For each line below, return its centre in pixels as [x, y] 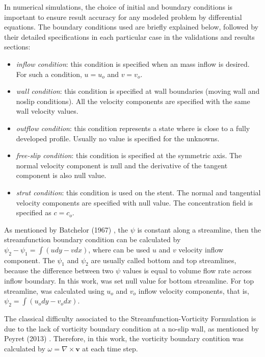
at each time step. [110, 348]
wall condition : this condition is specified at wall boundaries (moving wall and [138, 91]
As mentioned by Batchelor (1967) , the [66, 229]
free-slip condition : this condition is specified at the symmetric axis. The [129, 155]
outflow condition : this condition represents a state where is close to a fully [133, 128]
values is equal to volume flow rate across [187, 271]
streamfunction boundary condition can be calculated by [92, 239]
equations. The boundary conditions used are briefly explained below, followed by [131, 27]
